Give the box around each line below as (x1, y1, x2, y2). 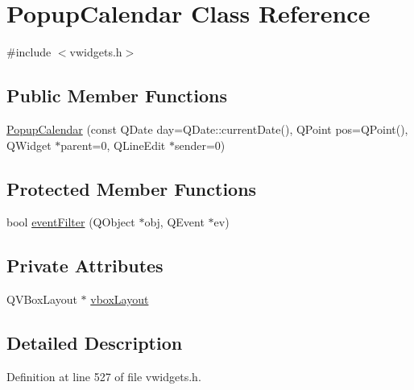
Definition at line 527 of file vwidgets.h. (6, 367, 201, 384)
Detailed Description (6, 330, 183, 355)
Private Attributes (6, 253, 164, 278)
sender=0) (174, 136, 226, 153)
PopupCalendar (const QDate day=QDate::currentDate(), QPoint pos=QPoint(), (6, 120, 408, 137)
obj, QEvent (144, 214, 205, 230)
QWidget (6, 136, 52, 153)
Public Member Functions (6, 83, 227, 108)
